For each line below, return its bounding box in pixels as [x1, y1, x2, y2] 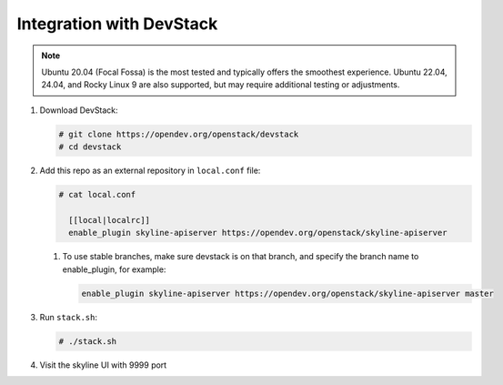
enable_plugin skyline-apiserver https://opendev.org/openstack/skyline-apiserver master [81, 288, 495, 299]
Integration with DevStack [16, 14, 218, 34]
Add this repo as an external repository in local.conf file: [39, 165, 261, 177]
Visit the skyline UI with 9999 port [39, 360, 167, 370]
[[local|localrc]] [68, 215, 150, 225]
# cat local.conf [58, 189, 136, 200]
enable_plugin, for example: [62, 264, 166, 275]
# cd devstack [58, 142, 122, 152]
